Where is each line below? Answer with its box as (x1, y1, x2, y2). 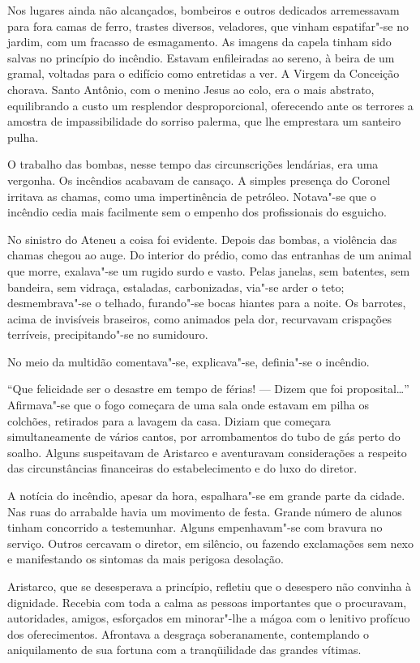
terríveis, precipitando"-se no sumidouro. (7, 326, 208, 343)
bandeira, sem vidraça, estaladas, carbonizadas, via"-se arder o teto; (7, 278, 345, 295)
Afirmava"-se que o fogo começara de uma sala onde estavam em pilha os (7, 396, 370, 413)
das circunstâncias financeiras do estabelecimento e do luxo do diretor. (7, 460, 358, 477)
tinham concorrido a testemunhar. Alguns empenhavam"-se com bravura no (7, 519, 383, 536)
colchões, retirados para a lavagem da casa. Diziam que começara (7, 412, 331, 429)
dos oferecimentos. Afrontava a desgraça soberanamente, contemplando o (7, 625, 370, 642)
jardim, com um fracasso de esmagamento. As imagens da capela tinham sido (7, 33, 392, 50)
